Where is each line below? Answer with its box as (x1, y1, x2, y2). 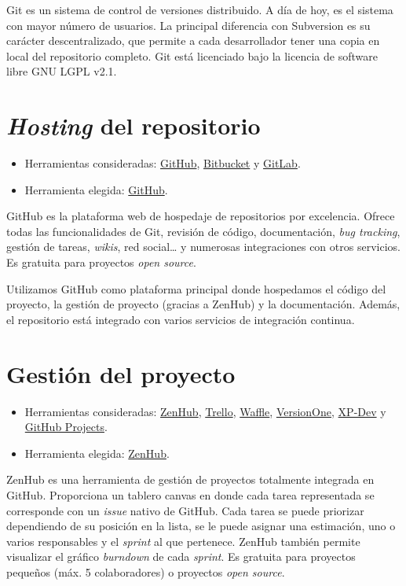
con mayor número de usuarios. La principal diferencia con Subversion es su (6, 17, 371, 33)
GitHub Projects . (24, 418, 108, 435)
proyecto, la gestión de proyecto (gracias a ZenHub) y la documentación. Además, (6, 296, 401, 312)
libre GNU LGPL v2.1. (6, 63, 117, 79)
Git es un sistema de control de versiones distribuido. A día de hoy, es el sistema (6, 2, 393, 17)
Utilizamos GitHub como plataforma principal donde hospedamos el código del (6, 280, 386, 297)
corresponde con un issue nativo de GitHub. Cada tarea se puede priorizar (6, 502, 364, 518)
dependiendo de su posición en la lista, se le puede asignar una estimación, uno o (6, 518, 396, 534)
